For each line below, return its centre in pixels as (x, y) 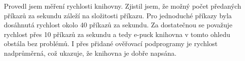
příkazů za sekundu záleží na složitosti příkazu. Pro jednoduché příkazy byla (118, 15)
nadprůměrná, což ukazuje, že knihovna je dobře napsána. (90, 53)
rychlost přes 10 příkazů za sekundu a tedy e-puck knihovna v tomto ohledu (117, 34)
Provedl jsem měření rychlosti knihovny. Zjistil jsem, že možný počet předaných (122, 6)
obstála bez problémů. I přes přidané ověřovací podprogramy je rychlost (111, 43)
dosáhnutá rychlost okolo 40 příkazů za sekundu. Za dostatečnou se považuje (118, 25)
